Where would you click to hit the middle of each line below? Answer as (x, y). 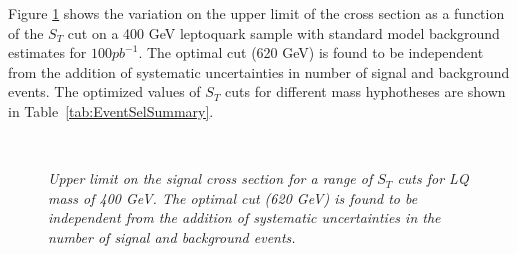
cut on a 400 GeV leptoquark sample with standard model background (283, 32)
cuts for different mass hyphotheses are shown (365, 91)
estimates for (47, 52)
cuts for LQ (433, 178)
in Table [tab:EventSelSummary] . (111, 110)
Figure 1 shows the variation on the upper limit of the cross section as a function (256, 13)
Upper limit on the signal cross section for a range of (210, 178)
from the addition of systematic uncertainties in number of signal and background (259, 71)
